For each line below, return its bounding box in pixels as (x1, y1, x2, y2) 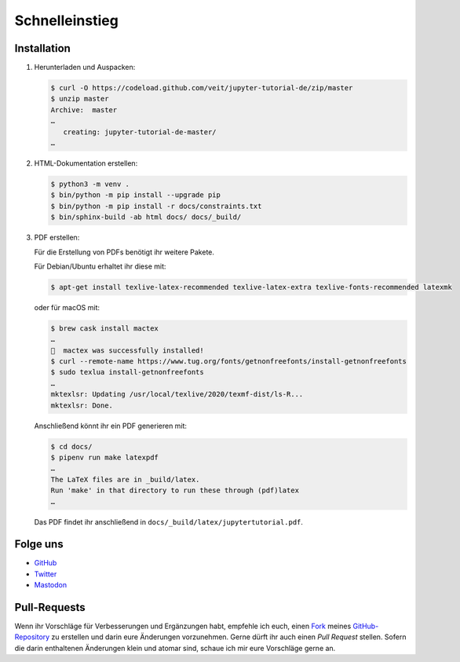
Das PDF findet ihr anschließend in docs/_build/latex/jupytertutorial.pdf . (34, 517, 304, 526)
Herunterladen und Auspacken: (34, 63, 136, 72)
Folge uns (14, 538, 64, 551)
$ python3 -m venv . (50, 179, 130, 188)
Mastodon (34, 580, 67, 590)
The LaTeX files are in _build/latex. (50, 475, 200, 484)
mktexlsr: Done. (50, 400, 114, 410)
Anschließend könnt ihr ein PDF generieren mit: (34, 421, 188, 430)
